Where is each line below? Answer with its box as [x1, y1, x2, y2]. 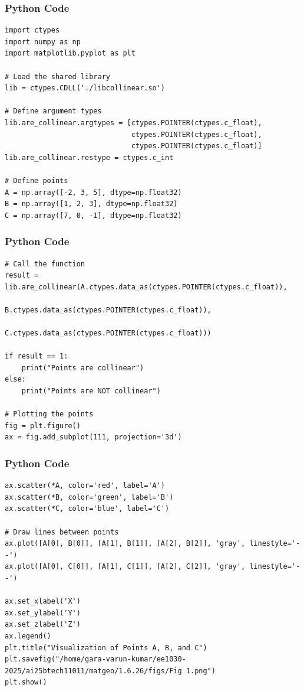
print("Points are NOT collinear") [21, 387, 161, 396]
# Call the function [5, 259, 85, 268]
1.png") [186, 666, 216, 675]
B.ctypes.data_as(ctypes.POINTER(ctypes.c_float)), [5, 305, 212, 314]
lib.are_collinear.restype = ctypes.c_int [5, 153, 174, 162]
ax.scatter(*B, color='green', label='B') [5, 493, 174, 501]
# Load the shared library [5, 72, 110, 81]
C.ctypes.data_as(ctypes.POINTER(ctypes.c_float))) [5, 329, 212, 338]
